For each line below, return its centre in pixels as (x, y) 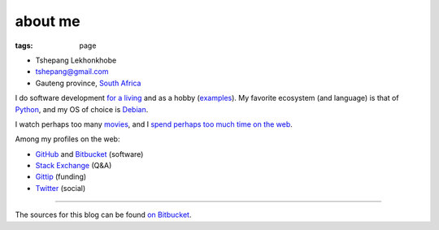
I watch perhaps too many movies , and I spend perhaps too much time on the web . (154, 124)
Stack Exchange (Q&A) (74, 166)
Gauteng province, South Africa (88, 83)
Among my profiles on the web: (67, 139)
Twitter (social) (61, 188)
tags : (24, 46)
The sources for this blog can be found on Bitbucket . (103, 215)
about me (48, 21)
